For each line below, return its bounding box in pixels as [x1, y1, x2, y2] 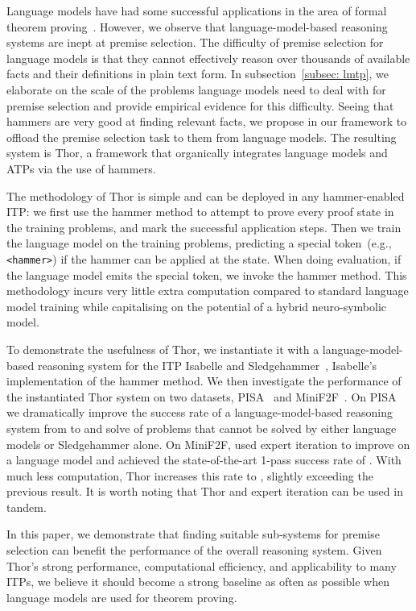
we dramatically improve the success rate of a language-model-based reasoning [6, 404, 393, 421]
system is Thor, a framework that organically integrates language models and [6, 144, 388, 161]
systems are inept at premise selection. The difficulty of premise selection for [6, 34, 384, 51]
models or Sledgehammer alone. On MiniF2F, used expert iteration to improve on [6, 435, 410, 452]
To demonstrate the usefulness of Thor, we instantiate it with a [6, 340, 319, 357]
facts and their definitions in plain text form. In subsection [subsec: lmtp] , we [6, 65, 389, 82]
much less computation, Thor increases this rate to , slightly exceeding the [6, 467, 373, 484]
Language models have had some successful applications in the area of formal [6, 2, 387, 19]
